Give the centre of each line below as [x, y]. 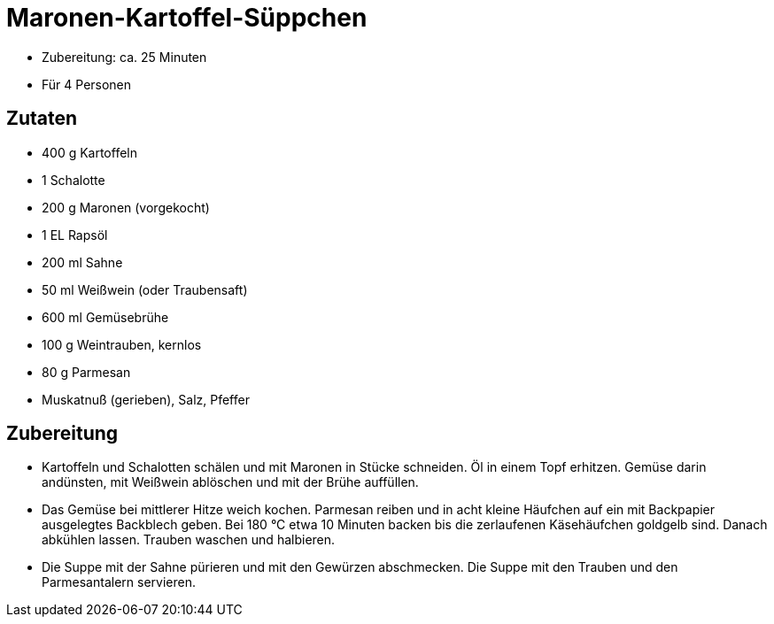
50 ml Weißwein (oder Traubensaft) [145, 289]
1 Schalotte [74, 180]
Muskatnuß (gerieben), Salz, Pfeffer [146, 399]
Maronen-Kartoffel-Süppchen [187, 18]
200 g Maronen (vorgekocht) [126, 207]
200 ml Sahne [82, 262]
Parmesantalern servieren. [119, 582]
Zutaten [42, 119]
